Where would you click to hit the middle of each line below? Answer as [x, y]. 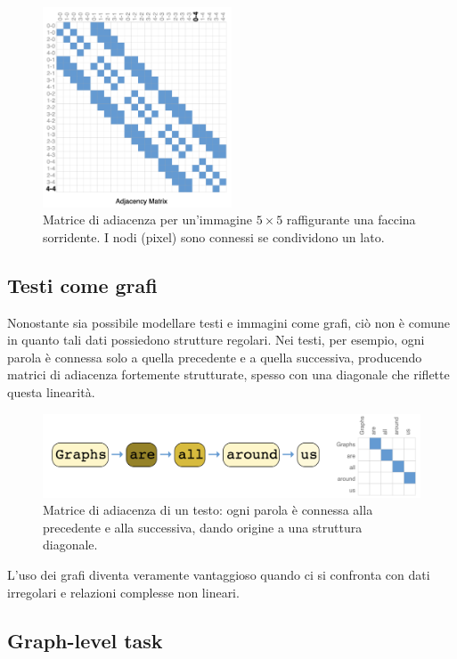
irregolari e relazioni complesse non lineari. [123, 592]
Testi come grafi [82, 285]
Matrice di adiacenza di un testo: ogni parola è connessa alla [208, 510]
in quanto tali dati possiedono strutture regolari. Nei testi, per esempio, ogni [216, 340]
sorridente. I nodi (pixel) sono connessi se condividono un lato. [214, 236]
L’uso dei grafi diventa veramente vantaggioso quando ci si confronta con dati [219, 575]
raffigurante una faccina [351, 220]
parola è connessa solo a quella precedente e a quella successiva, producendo [215, 357]
